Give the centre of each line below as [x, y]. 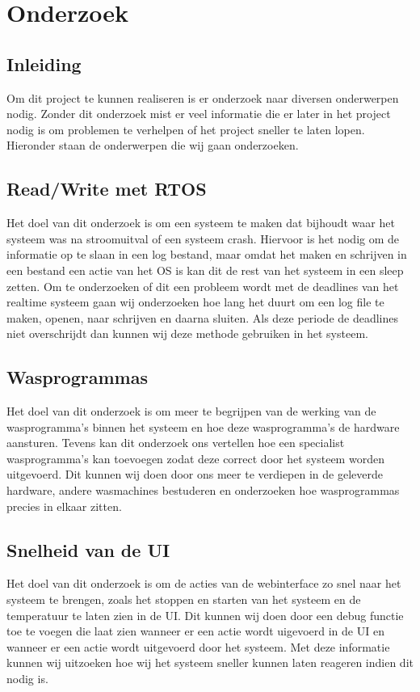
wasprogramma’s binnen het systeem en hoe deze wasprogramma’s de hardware [203, 426]
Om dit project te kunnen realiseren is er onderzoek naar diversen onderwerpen [203, 97]
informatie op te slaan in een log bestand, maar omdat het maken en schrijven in [207, 254]
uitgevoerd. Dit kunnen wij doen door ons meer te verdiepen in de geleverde [195, 474]
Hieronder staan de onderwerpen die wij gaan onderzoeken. [153, 145]
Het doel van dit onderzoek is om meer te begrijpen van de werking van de [191, 411]
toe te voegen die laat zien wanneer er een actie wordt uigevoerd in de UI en [195, 631]
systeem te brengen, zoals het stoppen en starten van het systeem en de [184, 599]
